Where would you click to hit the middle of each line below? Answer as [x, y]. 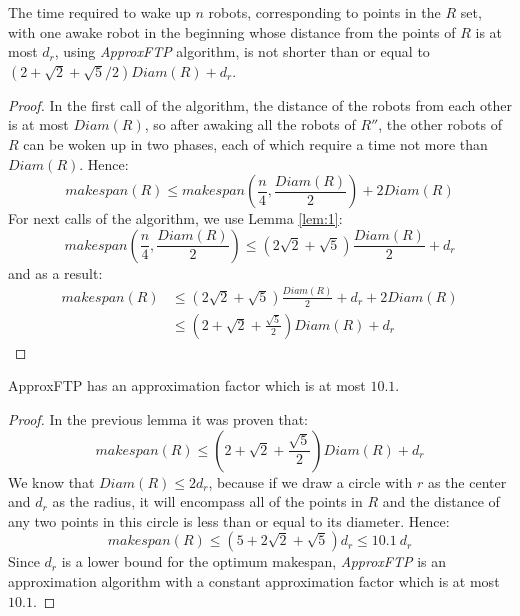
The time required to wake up [99, 12]
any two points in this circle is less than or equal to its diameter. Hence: [229, 520]
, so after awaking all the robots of [250, 124]
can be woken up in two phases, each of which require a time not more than [255, 143]
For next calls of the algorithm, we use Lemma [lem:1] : [175, 218]
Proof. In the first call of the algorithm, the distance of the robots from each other [260, 104]
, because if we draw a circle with [310, 481]
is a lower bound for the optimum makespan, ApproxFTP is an [253, 561]
